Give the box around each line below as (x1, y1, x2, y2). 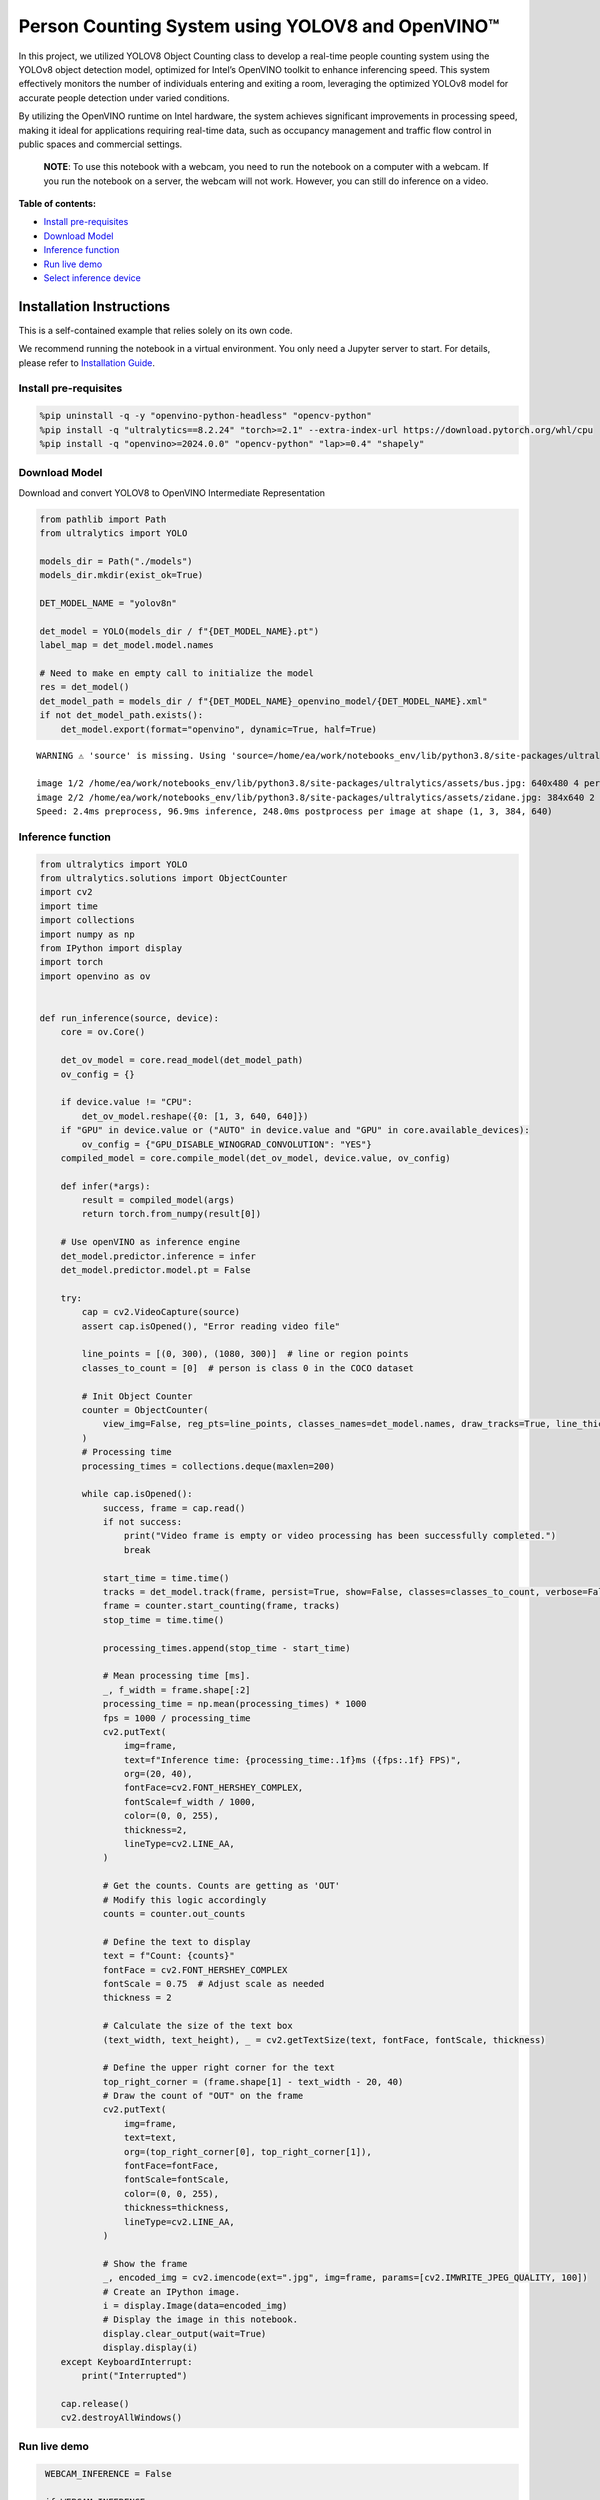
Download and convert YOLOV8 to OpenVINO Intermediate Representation (18, 486, 325, 499)
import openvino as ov (39, 970, 151, 982)
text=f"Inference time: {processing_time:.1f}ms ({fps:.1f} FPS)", (123, 1754, 462, 1765)
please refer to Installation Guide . (18, 356, 155, 369)
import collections (39, 915, 135, 926)
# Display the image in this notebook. (102, 2314, 299, 2325)
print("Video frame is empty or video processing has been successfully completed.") (123, 1530, 557, 1542)
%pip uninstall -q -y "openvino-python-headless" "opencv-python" (39, 410, 372, 422)
